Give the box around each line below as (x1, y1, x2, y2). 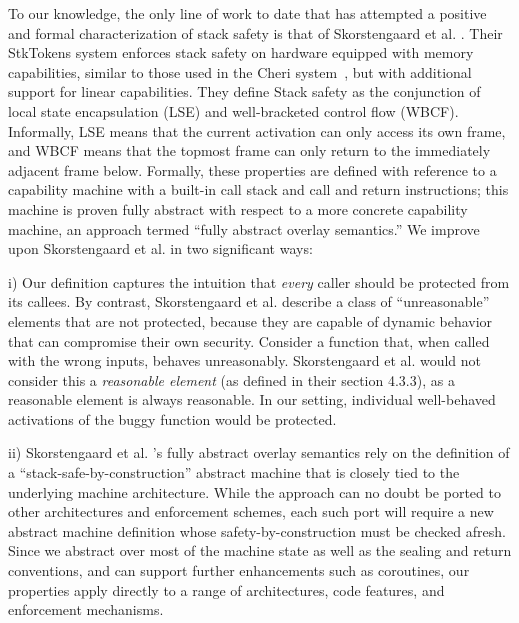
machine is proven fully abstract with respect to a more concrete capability (8, 198, 468, 219)
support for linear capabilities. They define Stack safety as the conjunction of (8, 81, 481, 102)
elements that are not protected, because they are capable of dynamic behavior (8, 310, 493, 331)
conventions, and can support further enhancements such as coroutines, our (8, 560, 470, 581)
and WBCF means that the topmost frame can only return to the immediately (8, 140, 491, 161)
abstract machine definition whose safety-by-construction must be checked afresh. (8, 520, 506, 541)
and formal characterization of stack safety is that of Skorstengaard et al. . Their (8, 22, 503, 43)
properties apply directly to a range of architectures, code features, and (8, 579, 445, 600)
